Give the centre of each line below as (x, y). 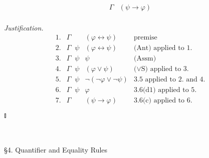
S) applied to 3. (165, 69)
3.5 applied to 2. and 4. (170, 80)
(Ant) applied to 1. (163, 48)
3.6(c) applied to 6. (163, 101)
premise (146, 38)
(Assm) (145, 59)
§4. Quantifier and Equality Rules (56, 149)
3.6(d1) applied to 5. (165, 90)
